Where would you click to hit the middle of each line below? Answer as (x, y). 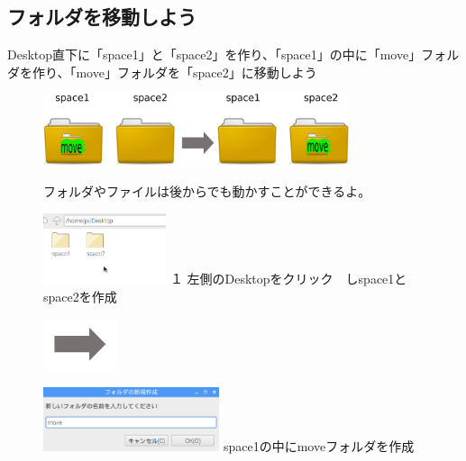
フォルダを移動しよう (102, 17)
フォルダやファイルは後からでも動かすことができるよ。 (207, 191)
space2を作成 (80, 296)
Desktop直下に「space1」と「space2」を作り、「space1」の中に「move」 (215, 54)
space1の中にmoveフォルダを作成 (319, 446)
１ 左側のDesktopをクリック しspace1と (288, 279)
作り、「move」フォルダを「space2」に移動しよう (174, 72)
